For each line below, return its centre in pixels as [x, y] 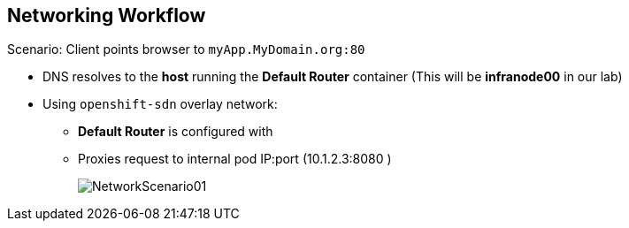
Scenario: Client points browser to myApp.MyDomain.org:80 [186, 49]
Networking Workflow [107, 15]
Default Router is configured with [176, 132]
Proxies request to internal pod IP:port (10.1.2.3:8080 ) [235, 159]
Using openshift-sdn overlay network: [160, 104]
